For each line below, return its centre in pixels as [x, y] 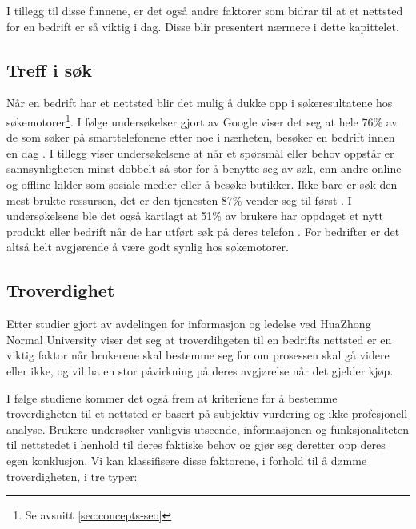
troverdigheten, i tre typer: [72, 476]
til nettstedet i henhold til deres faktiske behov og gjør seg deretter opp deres [196, 445]
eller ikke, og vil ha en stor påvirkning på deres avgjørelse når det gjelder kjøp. [200, 370]
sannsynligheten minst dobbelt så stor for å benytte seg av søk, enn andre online [204, 168]
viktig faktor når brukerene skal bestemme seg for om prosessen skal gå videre [198, 355]
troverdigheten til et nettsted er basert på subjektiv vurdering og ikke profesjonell [207, 413]
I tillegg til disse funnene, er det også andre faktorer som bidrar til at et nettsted [205, 10]
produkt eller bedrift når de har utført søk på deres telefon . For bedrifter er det [203, 231]
